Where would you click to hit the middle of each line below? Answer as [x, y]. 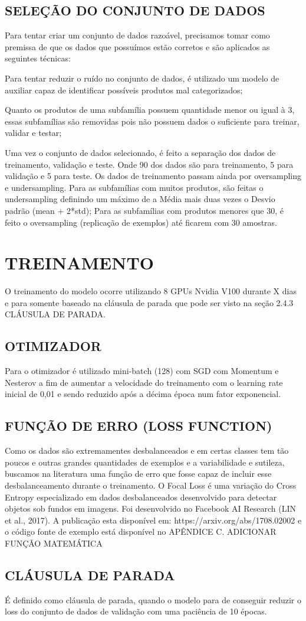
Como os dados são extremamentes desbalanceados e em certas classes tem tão [147, 451]
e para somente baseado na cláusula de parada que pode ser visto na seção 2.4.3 [149, 302]
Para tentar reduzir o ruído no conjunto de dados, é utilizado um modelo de [142, 78]
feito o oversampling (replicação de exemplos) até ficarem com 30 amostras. [141, 222]
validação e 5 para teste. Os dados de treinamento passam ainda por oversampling [153, 176]
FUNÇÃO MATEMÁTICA [54, 543]
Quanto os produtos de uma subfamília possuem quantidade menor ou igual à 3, [150, 110]
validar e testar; [33, 133]
